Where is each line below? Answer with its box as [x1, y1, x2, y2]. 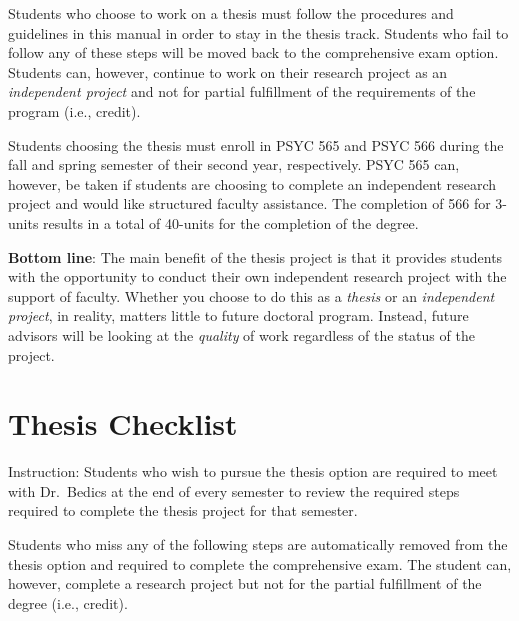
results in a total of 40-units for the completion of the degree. [43, 212, 419, 233]
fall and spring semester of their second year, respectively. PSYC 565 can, [8, 154, 460, 175]
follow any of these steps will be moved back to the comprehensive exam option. [8, 42, 499, 63]
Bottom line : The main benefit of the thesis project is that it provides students [8, 246, 503, 267]
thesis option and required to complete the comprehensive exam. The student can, [8, 553, 512, 574]
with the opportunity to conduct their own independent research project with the [8, 266, 507, 287]
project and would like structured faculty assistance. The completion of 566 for [8, 193, 491, 214]
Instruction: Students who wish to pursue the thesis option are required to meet [8, 461, 498, 482]
